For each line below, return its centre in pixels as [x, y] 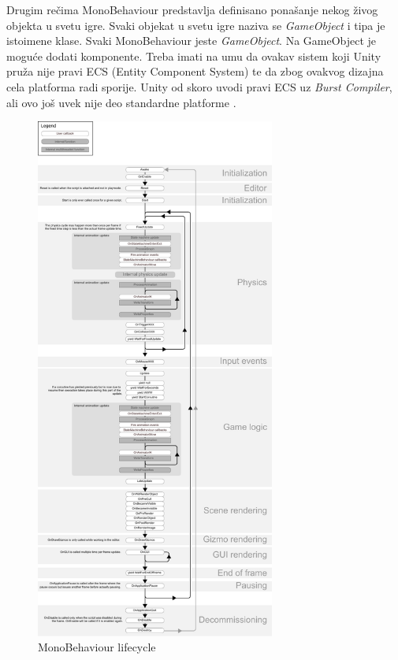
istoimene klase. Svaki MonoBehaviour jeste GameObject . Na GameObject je [192, 41]
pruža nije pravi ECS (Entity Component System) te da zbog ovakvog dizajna [195, 71]
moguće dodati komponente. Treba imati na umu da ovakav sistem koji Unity [194, 56]
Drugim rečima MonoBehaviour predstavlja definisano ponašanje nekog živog [192, 9]
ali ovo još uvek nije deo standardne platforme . [121, 102]
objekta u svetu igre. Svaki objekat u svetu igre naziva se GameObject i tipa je [196, 25]
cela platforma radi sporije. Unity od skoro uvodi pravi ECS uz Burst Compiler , [199, 86]
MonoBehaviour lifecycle [97, 647]
